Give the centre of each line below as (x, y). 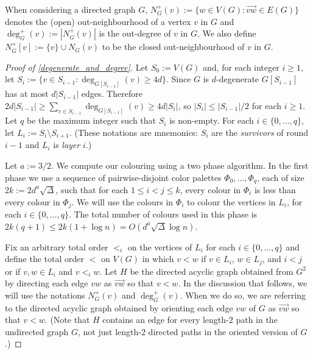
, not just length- (110, 331)
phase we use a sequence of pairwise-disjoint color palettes (113, 177)
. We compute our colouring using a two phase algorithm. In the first (180, 165)
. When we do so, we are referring (243, 295)
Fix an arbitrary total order (57, 246)
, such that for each (92, 189)
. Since (178, 79)
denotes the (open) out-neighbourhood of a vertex (98, 21)
